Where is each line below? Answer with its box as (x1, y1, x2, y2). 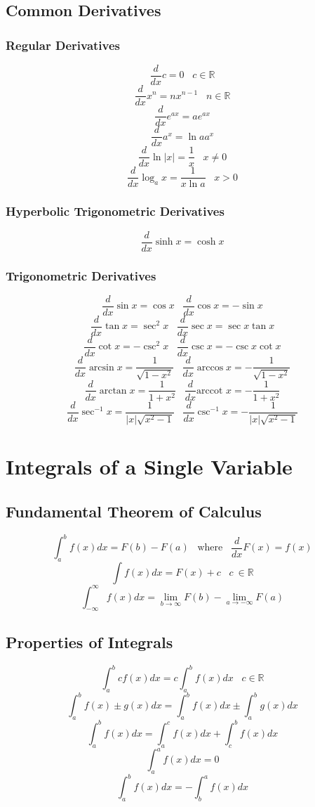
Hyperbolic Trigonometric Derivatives (6, 202, 224, 220)
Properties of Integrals (6, 631, 173, 652)
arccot (196, 385, 223, 396)
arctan (99, 385, 127, 396)
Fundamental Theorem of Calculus (6, 501, 262, 522)
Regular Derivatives (6, 36, 121, 53)
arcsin (88, 362, 114, 373)
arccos (196, 362, 224, 373)
